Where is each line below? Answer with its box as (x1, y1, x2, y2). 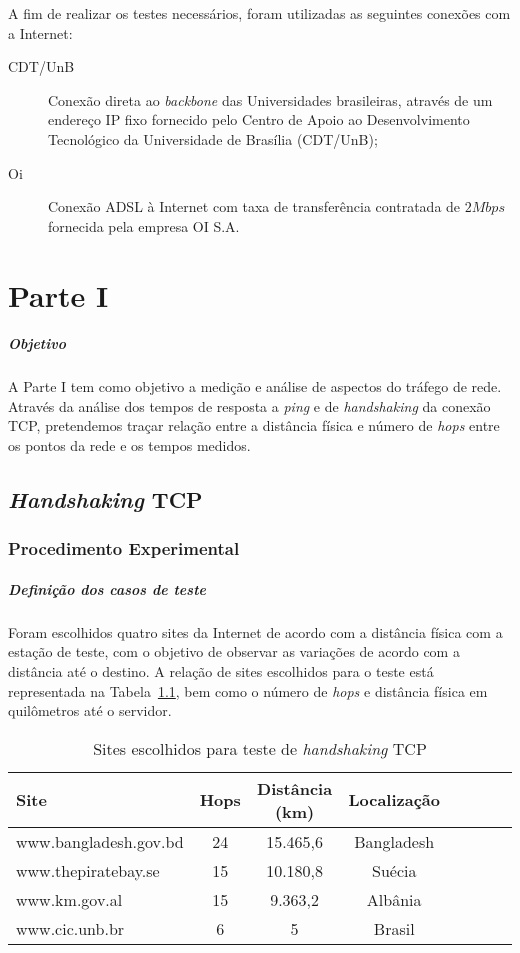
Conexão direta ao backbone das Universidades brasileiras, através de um (48, 89, 493, 110)
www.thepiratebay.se (16, 858, 160, 882)
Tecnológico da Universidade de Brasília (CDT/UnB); (48, 128, 378, 149)
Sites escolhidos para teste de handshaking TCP (93, 736, 427, 760)
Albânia (366, 887, 422, 911)
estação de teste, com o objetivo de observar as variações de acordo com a (8, 641, 460, 662)
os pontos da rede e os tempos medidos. (8, 435, 251, 456)
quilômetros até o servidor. (8, 700, 172, 721)
